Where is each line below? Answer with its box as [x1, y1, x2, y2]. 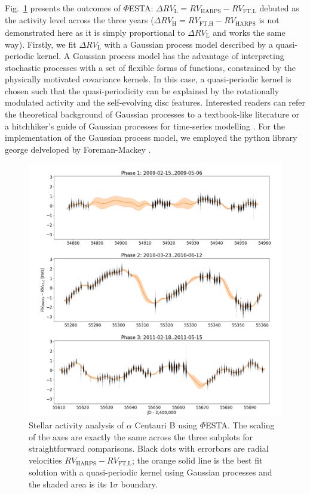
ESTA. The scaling [205, 419, 275, 431]
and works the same [213, 26, 286, 38]
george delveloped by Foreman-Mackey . [5, 143, 151, 155]
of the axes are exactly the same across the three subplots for [29, 430, 253, 443]
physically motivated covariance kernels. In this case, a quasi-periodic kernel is [5, 73, 291, 85]
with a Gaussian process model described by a [104, 38, 273, 50]
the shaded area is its [29, 477, 107, 490]
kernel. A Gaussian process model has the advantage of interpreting [36, 50, 284, 62]
